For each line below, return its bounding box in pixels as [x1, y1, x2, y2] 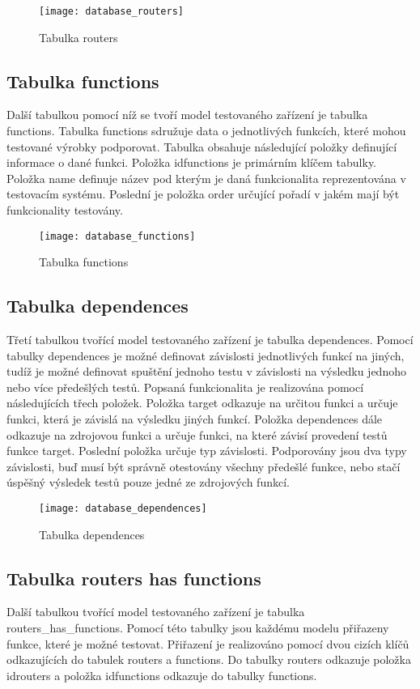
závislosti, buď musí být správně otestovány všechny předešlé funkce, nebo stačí [6, 457, 401, 474]
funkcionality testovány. [6, 202, 123, 219]
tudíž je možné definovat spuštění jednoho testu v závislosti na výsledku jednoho [6, 363, 406, 380]
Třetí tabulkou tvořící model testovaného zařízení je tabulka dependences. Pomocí [6, 331, 414, 348]
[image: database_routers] [39, 6, 184, 17]
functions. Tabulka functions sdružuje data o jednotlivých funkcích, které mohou [6, 122, 406, 139]
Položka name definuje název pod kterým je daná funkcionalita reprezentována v [6, 169, 406, 186]
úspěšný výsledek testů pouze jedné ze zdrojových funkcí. [6, 474, 290, 491]
